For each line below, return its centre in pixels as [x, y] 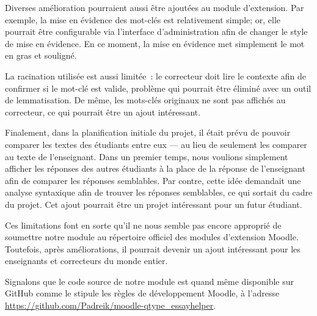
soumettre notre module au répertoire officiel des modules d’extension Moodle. [152, 237]
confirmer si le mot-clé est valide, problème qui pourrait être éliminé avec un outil [158, 88]
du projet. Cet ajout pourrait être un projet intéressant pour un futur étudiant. [154, 204]
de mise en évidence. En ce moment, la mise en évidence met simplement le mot [155, 43]
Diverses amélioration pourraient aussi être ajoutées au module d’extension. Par [155, 7]
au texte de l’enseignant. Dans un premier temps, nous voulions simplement [147, 156]
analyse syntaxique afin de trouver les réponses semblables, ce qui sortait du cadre [159, 192]
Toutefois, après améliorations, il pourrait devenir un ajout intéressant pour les [153, 248]
